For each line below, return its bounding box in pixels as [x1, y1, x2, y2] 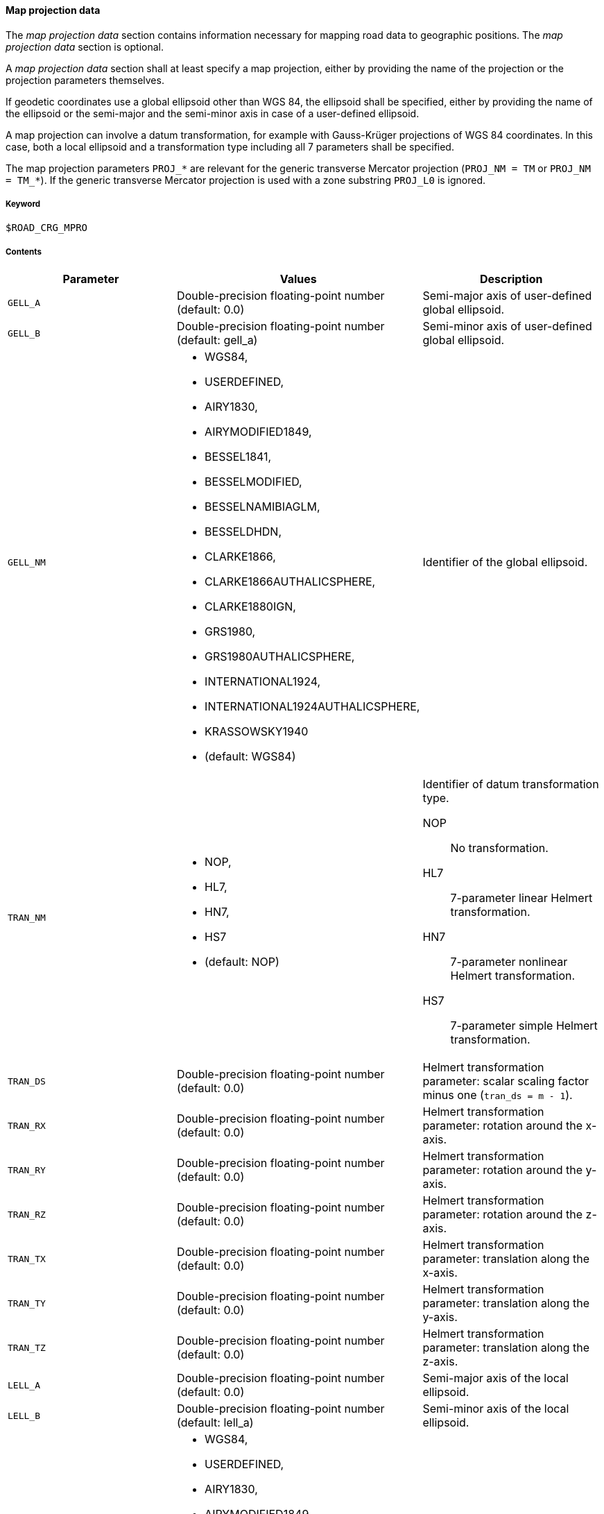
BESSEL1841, [205, 450, 272, 464]
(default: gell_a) [177, 333, 258, 348]
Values [279, 272, 317, 287]
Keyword [6, 199, 41, 209]
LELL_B [8, 1410, 40, 1421]
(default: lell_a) [177, 1415, 254, 1430]
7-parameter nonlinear [450, 955, 568, 969]
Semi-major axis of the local [422, 1371, 569, 1386]
